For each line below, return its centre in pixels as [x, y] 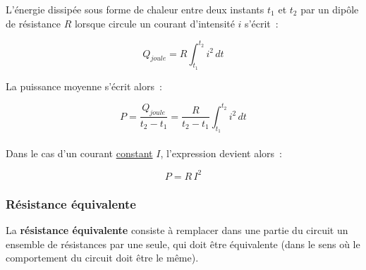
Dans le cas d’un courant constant [79, 153]
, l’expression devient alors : [221, 153]
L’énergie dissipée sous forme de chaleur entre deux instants [135, 9]
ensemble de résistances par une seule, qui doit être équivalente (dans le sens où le [183, 244]
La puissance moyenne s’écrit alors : [84, 86]
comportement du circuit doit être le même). [102, 258]
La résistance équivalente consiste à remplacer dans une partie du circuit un [177, 230]
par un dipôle [330, 9]
